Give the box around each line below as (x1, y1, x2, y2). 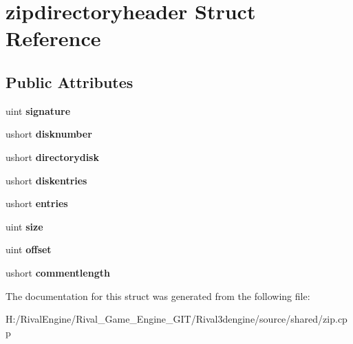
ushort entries (6, 196, 68, 211)
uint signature (6, 103, 71, 118)
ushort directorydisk (6, 149, 99, 164)
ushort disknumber (6, 127, 92, 141)
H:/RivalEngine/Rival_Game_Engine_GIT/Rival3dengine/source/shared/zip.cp (6, 312, 347, 326)
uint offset (6, 242, 52, 257)
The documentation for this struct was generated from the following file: (6, 288, 310, 303)
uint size (6, 219, 43, 233)
